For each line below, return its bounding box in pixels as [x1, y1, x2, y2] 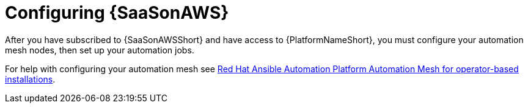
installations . [5, 73, 56, 84]
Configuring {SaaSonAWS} [5, 2, 229, 23]
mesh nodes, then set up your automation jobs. [5, 44, 194, 55]
